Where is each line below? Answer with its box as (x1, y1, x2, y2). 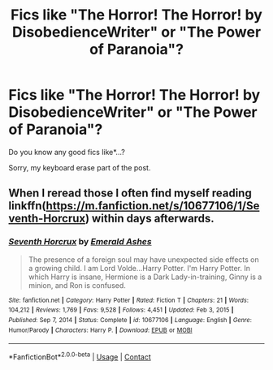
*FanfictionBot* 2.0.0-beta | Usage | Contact (8, 351, 152, 362)
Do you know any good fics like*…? (8, 147, 126, 157)
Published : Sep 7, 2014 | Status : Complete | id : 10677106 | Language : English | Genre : (8, 316, 252, 324)
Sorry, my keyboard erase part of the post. (8, 162, 151, 172)
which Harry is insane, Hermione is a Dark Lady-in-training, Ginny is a (28, 272, 262, 282)
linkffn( (8, 199, 46, 213)
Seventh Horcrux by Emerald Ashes (8, 236, 152, 247)
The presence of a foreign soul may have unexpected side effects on (28, 254, 260, 265)
